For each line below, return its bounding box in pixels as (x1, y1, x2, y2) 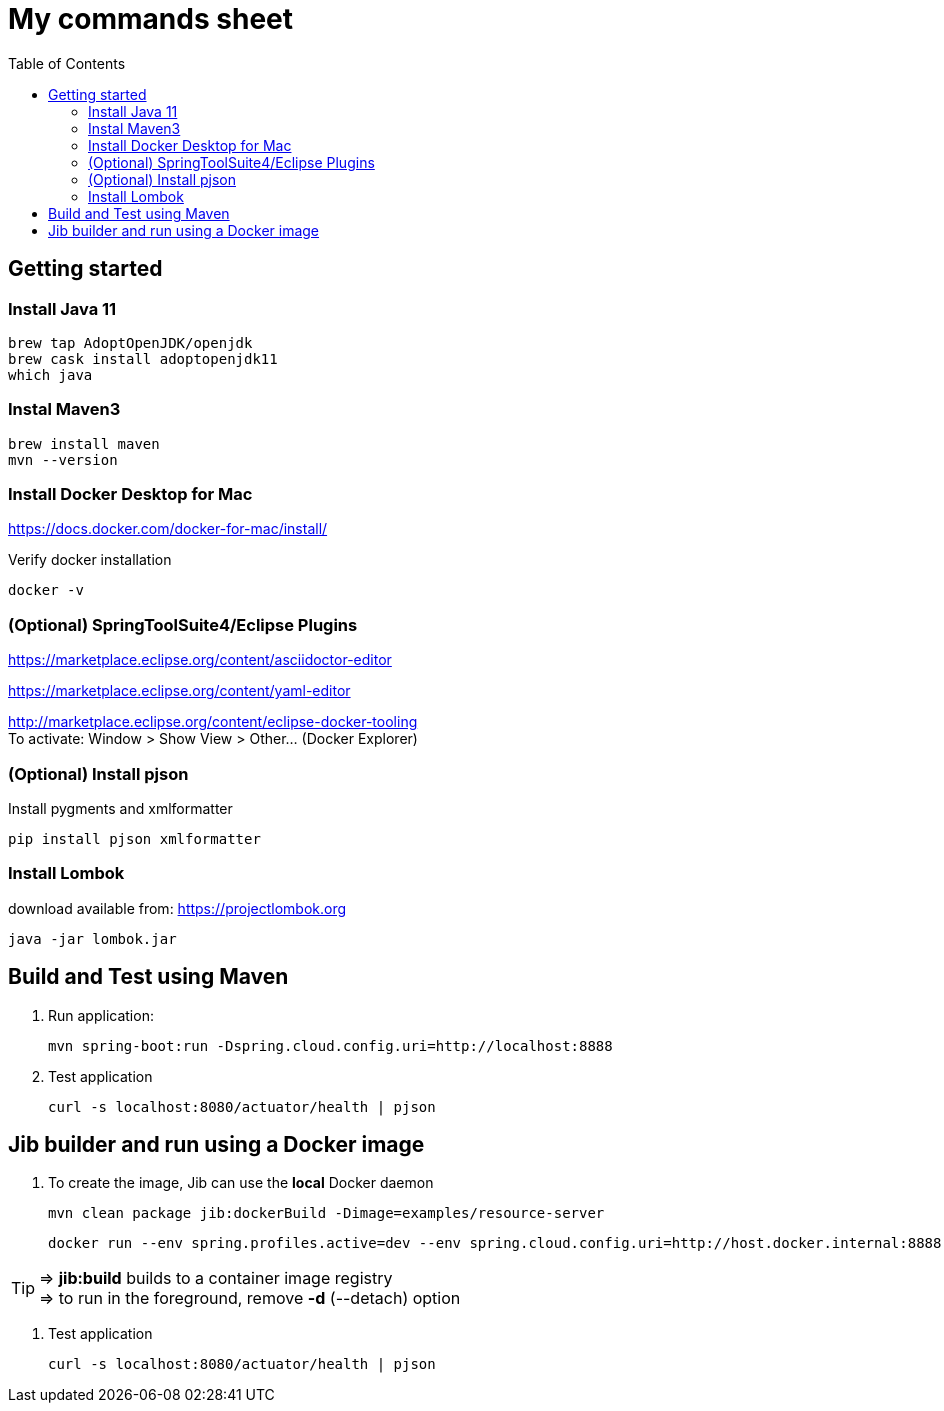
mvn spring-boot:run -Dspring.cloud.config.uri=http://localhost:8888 (48, 1037, 613, 1054)
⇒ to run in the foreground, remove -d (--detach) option (39, 1288, 461, 1309)
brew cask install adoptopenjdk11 (8, 350, 278, 367)
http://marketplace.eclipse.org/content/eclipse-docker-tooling (8, 713, 418, 731)
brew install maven (8, 435, 160, 452)
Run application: (48, 1006, 154, 1024)
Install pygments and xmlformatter (8, 799, 233, 817)
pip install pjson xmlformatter (8, 830, 261, 847)
